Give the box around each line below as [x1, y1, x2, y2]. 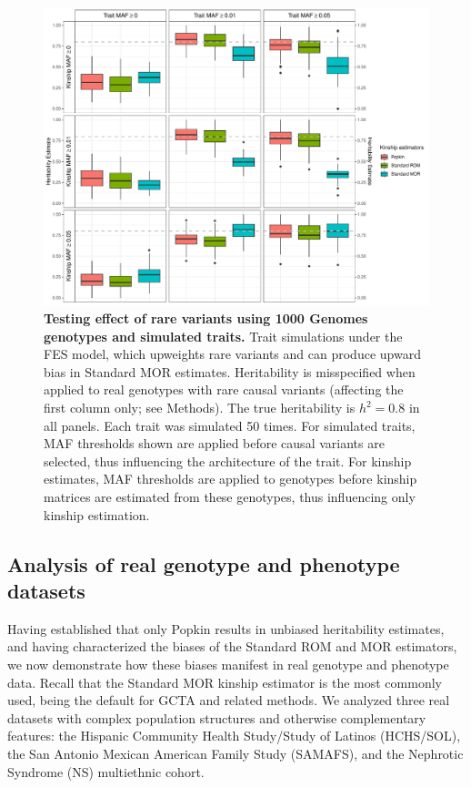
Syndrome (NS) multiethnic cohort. [7, 762, 205, 781]
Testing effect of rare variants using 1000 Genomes [44, 309, 368, 328]
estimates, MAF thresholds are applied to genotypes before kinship [44, 469, 417, 488]
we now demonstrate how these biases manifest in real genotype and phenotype [7, 655, 449, 674]
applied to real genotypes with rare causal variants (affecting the [44, 380, 404, 399]
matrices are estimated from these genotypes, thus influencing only [44, 487, 416, 507]
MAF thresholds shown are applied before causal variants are [44, 434, 385, 453]
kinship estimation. [44, 505, 150, 524]
